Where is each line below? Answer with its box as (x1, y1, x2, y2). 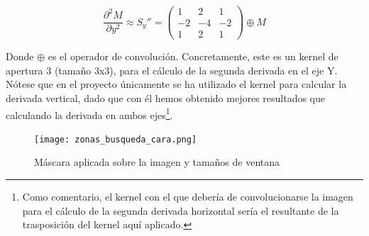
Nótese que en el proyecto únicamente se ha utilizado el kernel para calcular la (6, 77, 347, 91)
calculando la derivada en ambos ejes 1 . (6, 105, 173, 122)
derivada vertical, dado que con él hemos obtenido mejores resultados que (6, 90, 326, 105)
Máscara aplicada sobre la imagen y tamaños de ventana (34, 154, 280, 169)
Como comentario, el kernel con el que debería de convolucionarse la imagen (22, 189, 353, 204)
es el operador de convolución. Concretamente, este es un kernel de (48, 49, 338, 64)
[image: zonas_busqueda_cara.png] (34, 134, 197, 145)
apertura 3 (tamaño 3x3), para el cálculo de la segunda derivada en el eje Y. (6, 62, 338, 77)
